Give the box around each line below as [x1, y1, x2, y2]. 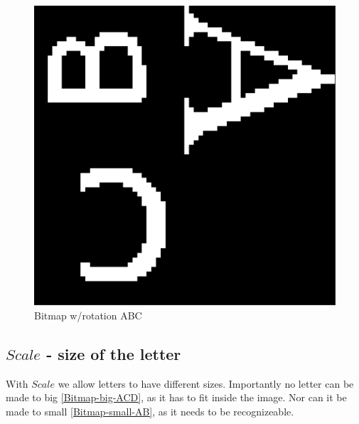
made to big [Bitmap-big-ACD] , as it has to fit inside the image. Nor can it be [6, 390, 347, 405]
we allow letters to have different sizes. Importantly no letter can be [58, 376, 354, 391]
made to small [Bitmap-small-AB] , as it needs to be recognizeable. [6, 404, 294, 419]
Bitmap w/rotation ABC [34, 308, 142, 323]
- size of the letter [46, 343, 181, 365]
